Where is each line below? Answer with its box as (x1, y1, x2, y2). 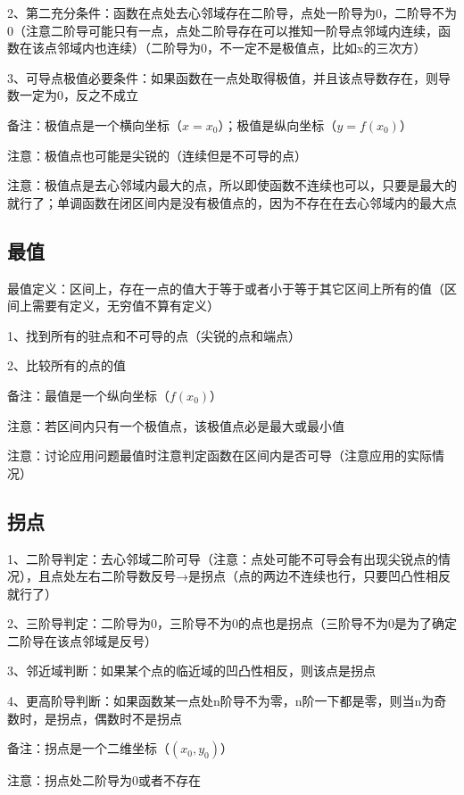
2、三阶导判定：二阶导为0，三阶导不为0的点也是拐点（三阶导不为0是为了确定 (7, 614, 457, 633)
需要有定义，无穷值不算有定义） (31, 296, 220, 315)
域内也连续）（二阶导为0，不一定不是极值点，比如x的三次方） (69, 38, 427, 57)
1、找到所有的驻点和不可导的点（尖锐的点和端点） (7, 326, 301, 344)
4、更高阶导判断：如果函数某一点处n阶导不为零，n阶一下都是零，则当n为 (7, 691, 435, 710)
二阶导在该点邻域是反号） (7, 631, 157, 650)
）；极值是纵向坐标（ (218, 115, 337, 134)
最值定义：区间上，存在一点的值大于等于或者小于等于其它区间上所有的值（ (7, 278, 444, 297)
